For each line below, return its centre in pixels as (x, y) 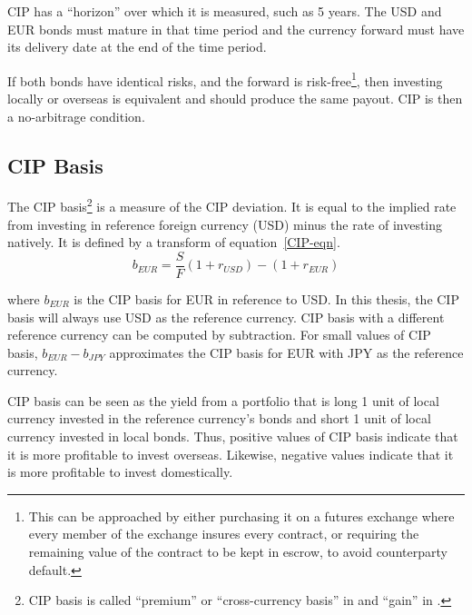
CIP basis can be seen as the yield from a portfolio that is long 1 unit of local (223, 400)
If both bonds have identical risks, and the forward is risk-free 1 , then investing (225, 79)
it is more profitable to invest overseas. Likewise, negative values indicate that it (231, 454)
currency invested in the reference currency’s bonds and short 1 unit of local (219, 418)
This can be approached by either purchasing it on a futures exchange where (241, 516)
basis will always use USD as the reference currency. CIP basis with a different (226, 317)
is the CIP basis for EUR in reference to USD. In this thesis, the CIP (266, 298)
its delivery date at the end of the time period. (137, 47)
